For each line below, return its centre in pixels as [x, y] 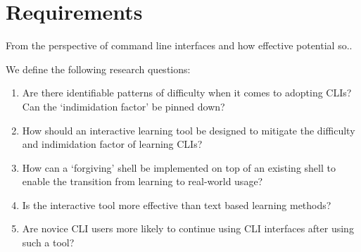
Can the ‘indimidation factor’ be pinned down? [123, 106]
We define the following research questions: [98, 69]
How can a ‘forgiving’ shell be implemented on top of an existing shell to [179, 167]
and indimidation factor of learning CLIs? [112, 144]
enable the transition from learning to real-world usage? [142, 181]
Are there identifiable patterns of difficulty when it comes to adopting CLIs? [187, 93]
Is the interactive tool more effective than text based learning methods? [177, 204]
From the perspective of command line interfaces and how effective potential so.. [179, 45]
